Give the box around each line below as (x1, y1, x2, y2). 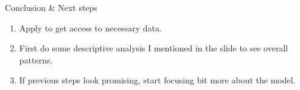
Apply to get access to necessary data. (19, 21, 162, 34)
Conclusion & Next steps (5, 1, 97, 13)
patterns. (19, 53, 53, 66)
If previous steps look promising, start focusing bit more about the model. (19, 74, 296, 86)
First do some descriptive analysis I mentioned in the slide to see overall (19, 42, 288, 54)
